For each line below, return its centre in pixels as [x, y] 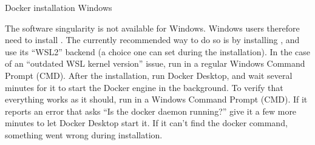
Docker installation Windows [59, 7]
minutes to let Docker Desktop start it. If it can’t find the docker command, [146, 123]
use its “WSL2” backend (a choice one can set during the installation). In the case [158, 51]
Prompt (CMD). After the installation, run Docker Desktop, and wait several [149, 75]
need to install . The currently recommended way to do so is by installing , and [152, 40]
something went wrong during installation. [84, 134]
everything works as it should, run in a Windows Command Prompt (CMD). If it [156, 99]
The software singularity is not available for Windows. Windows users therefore [152, 28]
